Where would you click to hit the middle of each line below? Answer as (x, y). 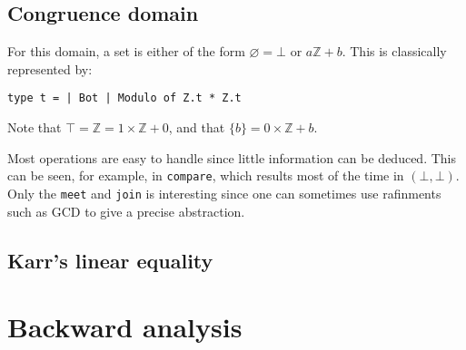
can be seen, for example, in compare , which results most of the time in (206, 175)
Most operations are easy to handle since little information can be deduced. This (232, 157)
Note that (35, 127)
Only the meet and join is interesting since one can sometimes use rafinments (224, 193)
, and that (197, 127)
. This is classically (394, 51)
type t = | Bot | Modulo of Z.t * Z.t (124, 98)
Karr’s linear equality (110, 260)
